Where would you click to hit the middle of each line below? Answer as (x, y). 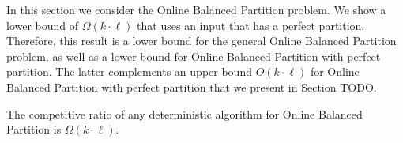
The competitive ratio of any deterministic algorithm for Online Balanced (185, 113)
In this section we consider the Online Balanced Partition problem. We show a (196, 9)
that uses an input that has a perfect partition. (251, 25)
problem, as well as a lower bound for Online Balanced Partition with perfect (194, 56)
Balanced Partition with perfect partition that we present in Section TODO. (192, 87)
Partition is (34, 129)
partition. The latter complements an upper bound (129, 71)
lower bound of (43, 25)
